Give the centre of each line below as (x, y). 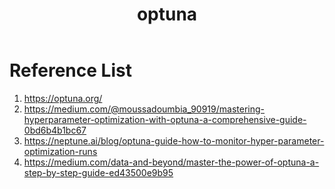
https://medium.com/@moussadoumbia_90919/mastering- (144, 109)
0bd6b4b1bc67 (55, 130)
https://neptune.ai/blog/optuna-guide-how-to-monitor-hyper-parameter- (174, 140)
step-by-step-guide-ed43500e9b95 (98, 172)
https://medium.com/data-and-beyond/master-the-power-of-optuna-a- (171, 162)
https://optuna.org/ (63, 98)
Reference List (70, 70)
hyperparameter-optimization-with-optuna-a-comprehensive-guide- (165, 119)
